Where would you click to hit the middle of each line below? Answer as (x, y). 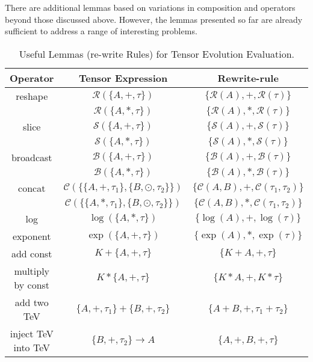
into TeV (32, 347)
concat (32, 188)
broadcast (32, 157)
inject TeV (32, 333)
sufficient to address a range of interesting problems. (101, 31)
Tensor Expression (123, 78)
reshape (32, 96)
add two (32, 302)
